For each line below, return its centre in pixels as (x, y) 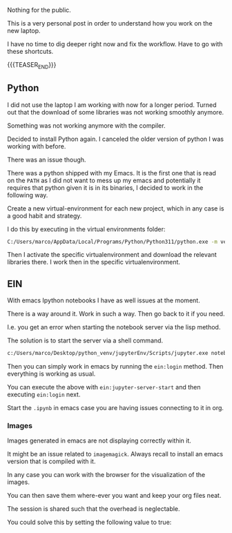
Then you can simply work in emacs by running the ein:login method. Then (115, 367)
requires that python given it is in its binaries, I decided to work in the (105, 187)
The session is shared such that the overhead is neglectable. (94, 509)
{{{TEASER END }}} (32, 66)
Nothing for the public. (39, 10)
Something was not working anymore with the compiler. (86, 125)
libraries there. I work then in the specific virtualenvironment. (94, 262)
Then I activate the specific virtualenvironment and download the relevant (112, 255)
